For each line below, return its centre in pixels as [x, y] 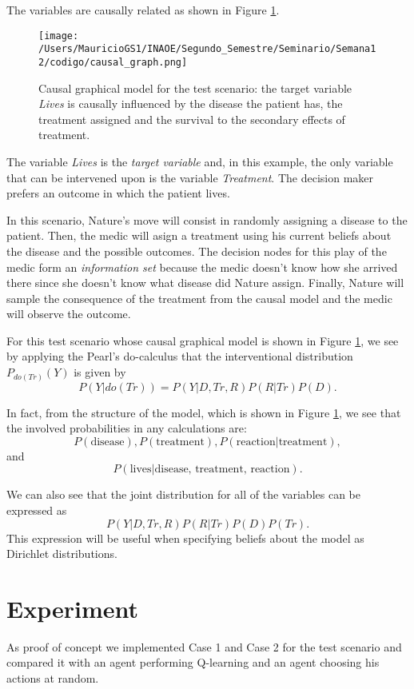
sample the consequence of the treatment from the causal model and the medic [199, 298]
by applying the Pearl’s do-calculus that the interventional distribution [180, 356]
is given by [100, 372]
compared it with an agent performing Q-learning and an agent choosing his [193, 662]
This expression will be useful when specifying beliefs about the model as [185, 538]
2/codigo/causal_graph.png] [113, 62]
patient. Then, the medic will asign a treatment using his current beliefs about [199, 235]
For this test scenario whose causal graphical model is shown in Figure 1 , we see [203, 340]
